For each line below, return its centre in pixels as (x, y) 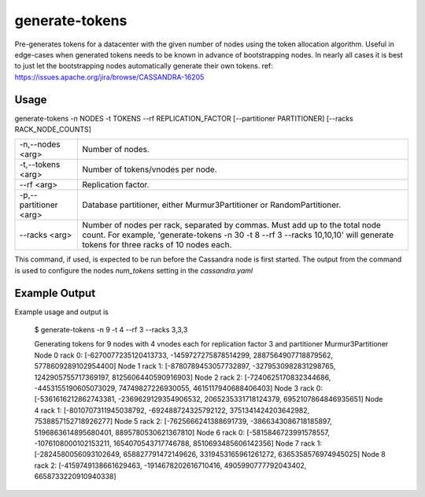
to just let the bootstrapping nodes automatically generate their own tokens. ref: (144, 66)
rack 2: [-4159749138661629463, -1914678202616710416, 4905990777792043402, (170, 465)
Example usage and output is (62, 312)
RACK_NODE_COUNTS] (53, 129)
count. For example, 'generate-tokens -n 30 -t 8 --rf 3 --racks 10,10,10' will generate (238, 235)
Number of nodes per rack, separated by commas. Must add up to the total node (232, 225)
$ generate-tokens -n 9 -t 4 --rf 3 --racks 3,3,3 (111, 330)
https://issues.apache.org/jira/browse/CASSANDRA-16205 (109, 77)
